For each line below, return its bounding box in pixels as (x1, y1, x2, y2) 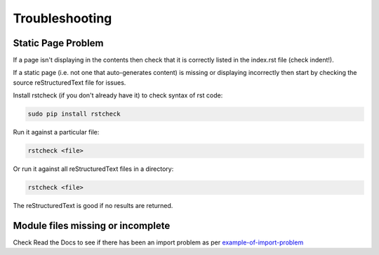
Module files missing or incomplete (13, 219, 171, 231)
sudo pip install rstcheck (27, 110, 121, 118)
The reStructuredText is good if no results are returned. (13, 202, 173, 210)
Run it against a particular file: (13, 128, 100, 137)
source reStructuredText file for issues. (13, 78, 126, 87)
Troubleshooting (13, 11, 112, 26)
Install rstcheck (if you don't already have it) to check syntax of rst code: (13, 91, 223, 99)
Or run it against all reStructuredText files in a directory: (13, 165, 174, 173)
